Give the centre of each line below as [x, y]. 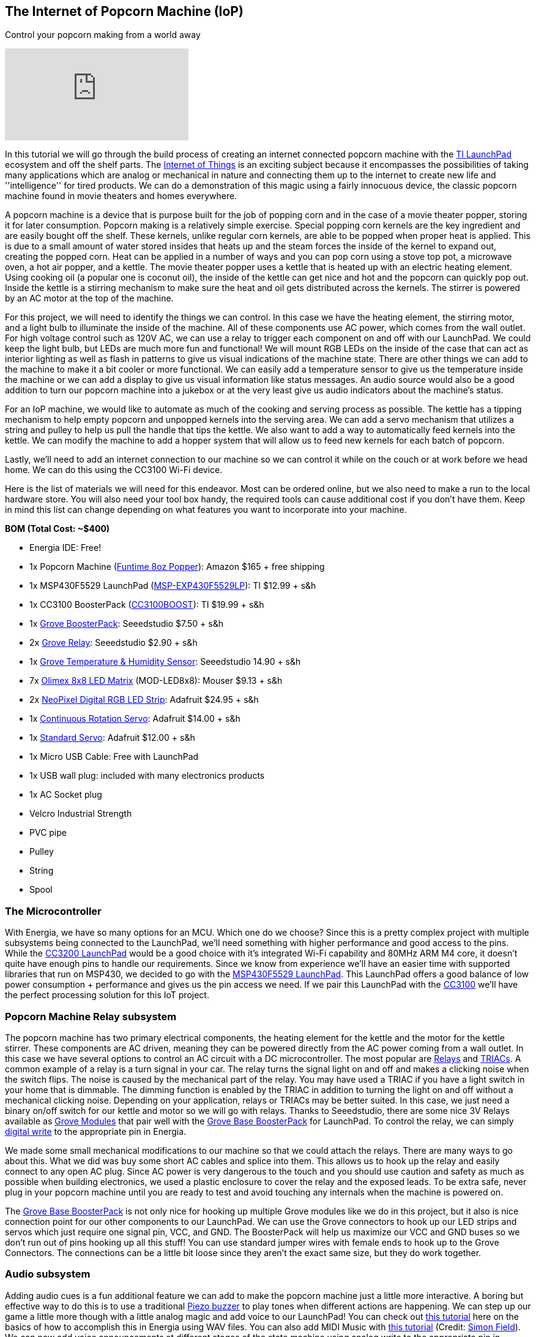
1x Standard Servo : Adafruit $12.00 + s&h [112, 738]
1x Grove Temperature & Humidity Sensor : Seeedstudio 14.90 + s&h [165, 662]
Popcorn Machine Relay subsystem [91, 1016]
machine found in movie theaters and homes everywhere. [121, 196]
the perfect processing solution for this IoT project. [107, 995]
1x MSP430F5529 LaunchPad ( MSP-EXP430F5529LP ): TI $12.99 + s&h [173, 586]
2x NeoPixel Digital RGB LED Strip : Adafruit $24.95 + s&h [144, 700]
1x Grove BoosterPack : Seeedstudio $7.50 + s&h [127, 624]
